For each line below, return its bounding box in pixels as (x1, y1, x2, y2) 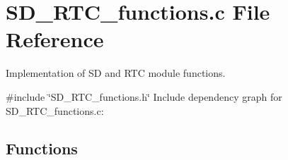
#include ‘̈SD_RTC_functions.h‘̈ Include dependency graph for (6, 89, 282, 104)
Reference (6, 25, 104, 54)
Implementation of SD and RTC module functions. (6, 66, 226, 80)
